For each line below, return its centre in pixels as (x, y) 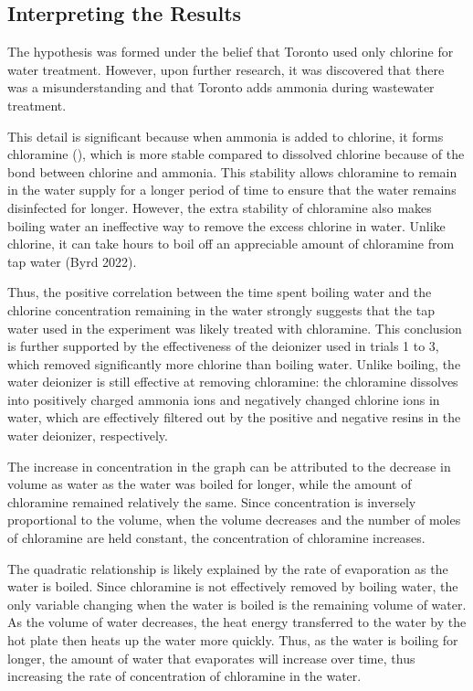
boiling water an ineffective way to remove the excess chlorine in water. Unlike (226, 225)
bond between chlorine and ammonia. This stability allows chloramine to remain (232, 171)
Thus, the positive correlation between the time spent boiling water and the (220, 292)
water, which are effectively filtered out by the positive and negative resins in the (234, 417)
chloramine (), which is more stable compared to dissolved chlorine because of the (236, 154)
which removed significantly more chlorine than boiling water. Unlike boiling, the (234, 363)
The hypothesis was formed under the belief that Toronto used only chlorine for (231, 52)
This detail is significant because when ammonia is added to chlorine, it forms (226, 136)
